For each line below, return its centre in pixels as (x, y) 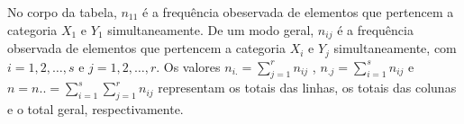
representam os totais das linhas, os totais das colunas (307, 88)
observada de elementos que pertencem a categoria (146, 48)
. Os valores (188, 66)
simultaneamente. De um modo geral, (211, 29)
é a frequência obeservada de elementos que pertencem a (298, 12)
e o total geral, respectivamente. (96, 109)
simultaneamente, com (395, 48)
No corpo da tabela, (62, 12)
